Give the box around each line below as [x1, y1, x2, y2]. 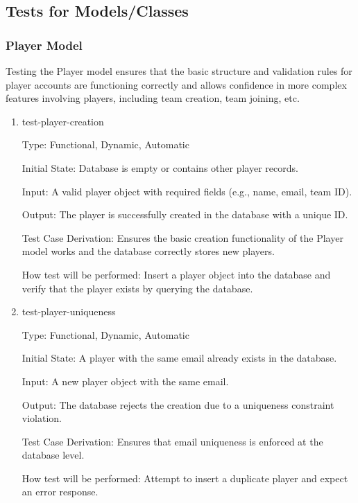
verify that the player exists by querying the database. [22, 281, 253, 295]
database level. [22, 448, 85, 462]
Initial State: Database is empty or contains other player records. [22, 160, 298, 175]
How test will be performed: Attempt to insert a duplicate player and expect [22, 470, 348, 485]
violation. [22, 411, 62, 425]
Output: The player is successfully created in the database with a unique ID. [22, 207, 348, 222]
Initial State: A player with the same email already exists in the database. [22, 351, 337, 365]
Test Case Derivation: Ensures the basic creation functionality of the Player [22, 230, 343, 245]
